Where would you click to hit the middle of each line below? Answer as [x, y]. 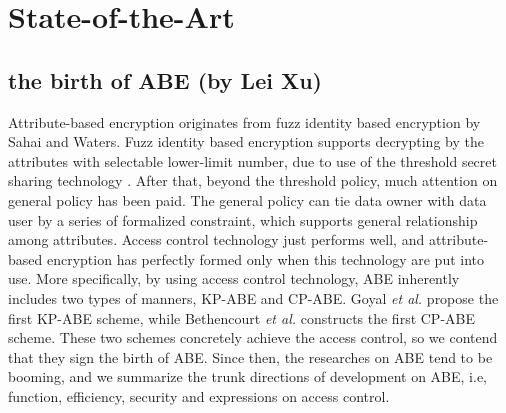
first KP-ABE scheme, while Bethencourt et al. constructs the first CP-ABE [242, 317]
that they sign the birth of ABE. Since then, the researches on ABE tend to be [250, 356]
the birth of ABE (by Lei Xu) [165, 79]
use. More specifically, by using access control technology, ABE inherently [234, 278]
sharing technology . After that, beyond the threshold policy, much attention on [253, 180]
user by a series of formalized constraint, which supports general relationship [243, 219]
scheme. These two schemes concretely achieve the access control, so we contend [253, 337]
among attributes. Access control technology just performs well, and [216, 239]
